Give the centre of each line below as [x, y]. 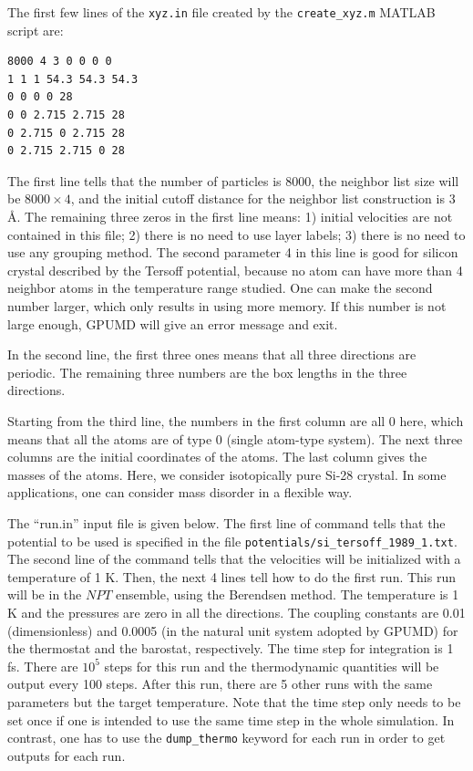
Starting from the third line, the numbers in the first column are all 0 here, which [236, 420]
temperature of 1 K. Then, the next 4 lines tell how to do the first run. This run [231, 576]
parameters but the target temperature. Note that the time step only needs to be [234, 701]
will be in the [45, 594]
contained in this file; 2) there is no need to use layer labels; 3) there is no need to [236, 234]
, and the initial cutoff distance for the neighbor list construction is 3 [263, 198]
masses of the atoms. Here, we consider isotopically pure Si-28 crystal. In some [227, 474]
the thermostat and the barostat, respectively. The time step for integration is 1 [231, 648]
